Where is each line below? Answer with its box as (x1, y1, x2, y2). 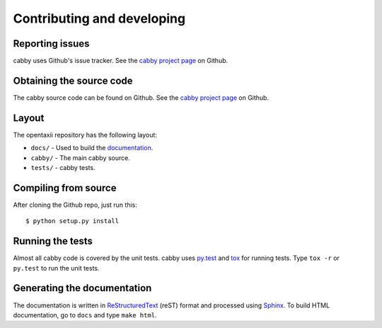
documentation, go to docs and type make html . (13, 310, 157, 319)
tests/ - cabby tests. (30, 164, 95, 172)
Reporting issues (13, 38, 90, 50)
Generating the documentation (13, 282, 152, 294)
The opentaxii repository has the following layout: (13, 130, 157, 139)
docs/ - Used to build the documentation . (30, 144, 154, 152)
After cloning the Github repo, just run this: (13, 200, 137, 209)
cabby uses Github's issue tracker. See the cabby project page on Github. (13, 57, 228, 65)
